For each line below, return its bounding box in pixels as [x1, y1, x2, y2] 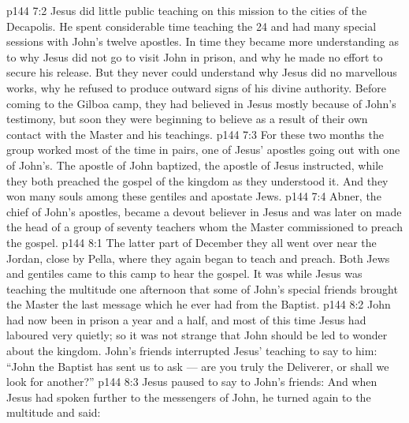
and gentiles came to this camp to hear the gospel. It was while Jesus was [6, 265, 363, 282]
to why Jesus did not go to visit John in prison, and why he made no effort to [6, 48, 383, 65]
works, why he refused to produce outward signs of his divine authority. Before [6, 79, 386, 95]
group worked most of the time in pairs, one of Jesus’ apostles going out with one [6, 141, 400, 158]
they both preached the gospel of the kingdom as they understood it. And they [6, 172, 389, 189]
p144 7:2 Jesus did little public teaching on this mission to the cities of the [6, 2, 367, 18]
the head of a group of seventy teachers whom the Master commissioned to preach [6, 219, 403, 235]
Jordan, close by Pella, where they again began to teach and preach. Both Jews [6, 249, 390, 266]
